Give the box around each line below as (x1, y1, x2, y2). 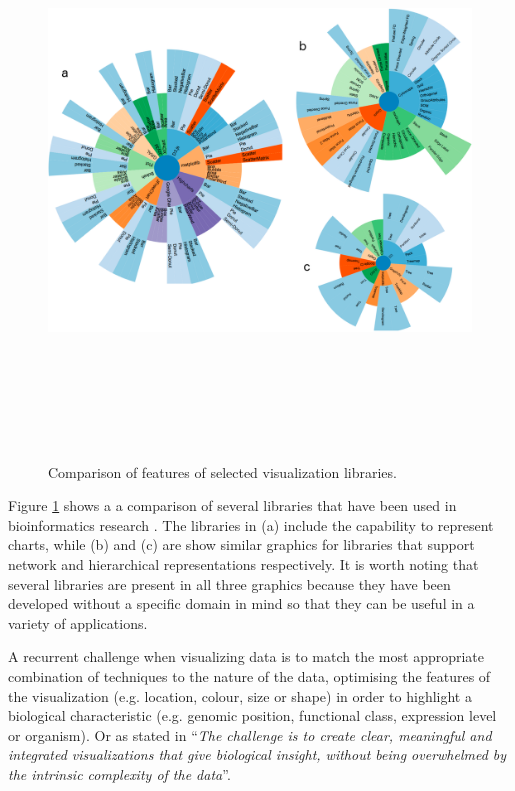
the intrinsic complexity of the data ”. (8, 763, 231, 784)
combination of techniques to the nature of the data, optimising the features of (8, 665, 491, 686)
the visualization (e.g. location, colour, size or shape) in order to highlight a (8, 685, 472, 706)
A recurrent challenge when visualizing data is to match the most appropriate (8, 646, 485, 667)
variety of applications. (8, 612, 148, 633)
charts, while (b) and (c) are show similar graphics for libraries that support (8, 534, 475, 555)
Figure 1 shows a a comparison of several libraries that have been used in (8, 495, 457, 516)
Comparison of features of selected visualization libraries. (48, 461, 397, 482)
